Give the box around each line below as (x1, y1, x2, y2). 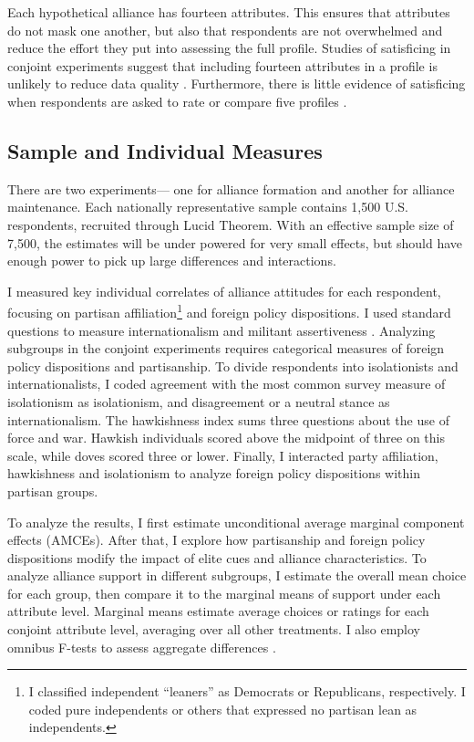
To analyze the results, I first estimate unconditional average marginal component (7, 512, 465, 531)
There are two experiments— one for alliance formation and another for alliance (7, 179, 455, 198)
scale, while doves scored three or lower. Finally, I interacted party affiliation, (7, 445, 438, 465)
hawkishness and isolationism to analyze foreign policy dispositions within (7, 464, 420, 483)
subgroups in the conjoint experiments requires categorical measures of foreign (7, 339, 445, 358)
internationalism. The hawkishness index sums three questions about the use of (7, 410, 449, 429)
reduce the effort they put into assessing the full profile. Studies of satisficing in (7, 38, 451, 57)
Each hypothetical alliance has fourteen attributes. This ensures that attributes (7, 3, 450, 21)
